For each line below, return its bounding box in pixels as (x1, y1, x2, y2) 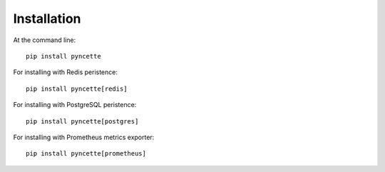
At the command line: (13, 36, 76, 44)
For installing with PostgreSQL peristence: (13, 101, 137, 109)
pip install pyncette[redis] (26, 84, 128, 93)
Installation (13, 11, 81, 26)
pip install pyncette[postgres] (26, 117, 139, 125)
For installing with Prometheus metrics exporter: (13, 133, 155, 141)
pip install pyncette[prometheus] (26, 150, 146, 158)
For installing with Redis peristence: (13, 68, 118, 76)
